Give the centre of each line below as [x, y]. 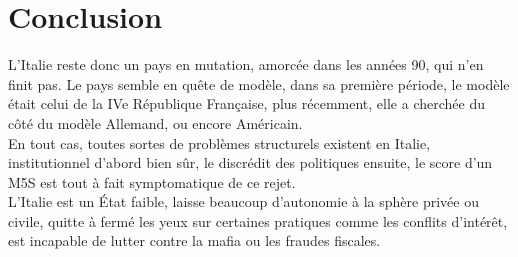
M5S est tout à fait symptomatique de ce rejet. [152, 181]
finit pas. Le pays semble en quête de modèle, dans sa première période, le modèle [259, 83]
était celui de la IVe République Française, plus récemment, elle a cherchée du [246, 103]
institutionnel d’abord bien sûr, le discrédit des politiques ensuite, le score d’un [250, 162]
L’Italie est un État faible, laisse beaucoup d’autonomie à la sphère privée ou [243, 201]
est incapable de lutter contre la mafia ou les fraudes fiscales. [194, 240]
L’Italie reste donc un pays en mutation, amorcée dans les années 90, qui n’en [246, 64]
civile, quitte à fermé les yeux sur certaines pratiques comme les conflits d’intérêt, [258, 220]
